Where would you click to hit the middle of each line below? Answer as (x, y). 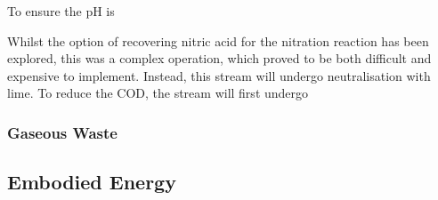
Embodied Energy (92, 182)
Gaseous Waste (62, 132)
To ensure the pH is (61, 11)
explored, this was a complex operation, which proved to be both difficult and (219, 58)
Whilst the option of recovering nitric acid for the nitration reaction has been (218, 40)
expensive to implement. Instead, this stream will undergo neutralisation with (219, 75)
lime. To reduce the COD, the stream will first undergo (158, 93)
